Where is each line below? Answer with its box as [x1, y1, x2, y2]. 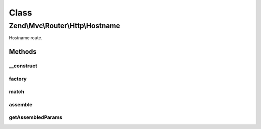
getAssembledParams [9, 114, 62, 121]
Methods [9, 48, 37, 56]
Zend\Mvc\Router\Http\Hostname [9, 21, 120, 30]
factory [9, 75, 27, 82]
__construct [9, 63, 38, 69]
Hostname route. [9, 35, 43, 41]
